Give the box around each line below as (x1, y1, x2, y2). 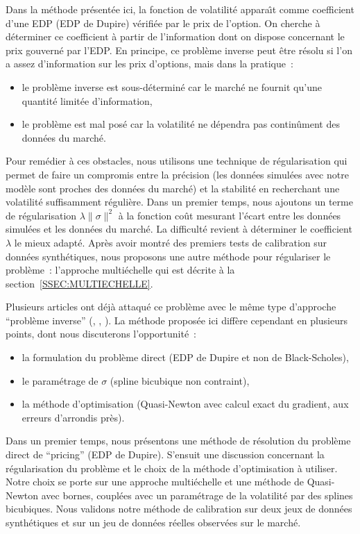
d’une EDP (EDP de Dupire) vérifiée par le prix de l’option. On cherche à (6, 15, 320, 30)
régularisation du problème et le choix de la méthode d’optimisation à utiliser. (6, 460, 338, 475)
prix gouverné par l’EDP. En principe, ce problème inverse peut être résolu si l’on (6, 42, 352, 57)
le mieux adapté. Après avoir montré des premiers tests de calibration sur (14, 235, 327, 249)
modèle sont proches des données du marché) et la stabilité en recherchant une (6, 181, 340, 195)
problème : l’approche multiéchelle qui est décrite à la (6, 262, 235, 277)
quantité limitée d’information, (22, 93, 153, 108)
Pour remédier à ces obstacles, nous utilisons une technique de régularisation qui (6, 153, 348, 168)
